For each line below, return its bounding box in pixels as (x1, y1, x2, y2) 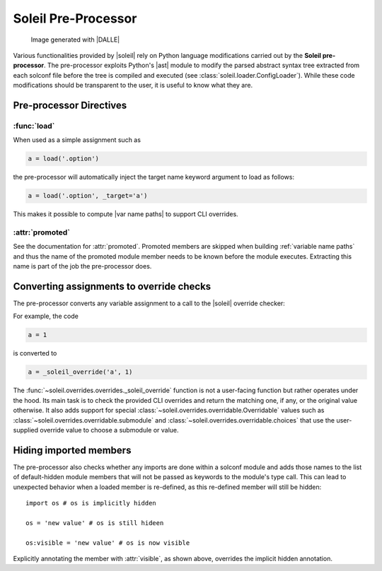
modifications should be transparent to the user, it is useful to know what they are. (13, 81, 253, 90)
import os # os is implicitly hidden (25, 499, 157, 507)
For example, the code (13, 312, 79, 321)
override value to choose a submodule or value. (40, 425, 180, 434)
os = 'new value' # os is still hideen (25, 519, 164, 526)
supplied (13, 425, 39, 434)
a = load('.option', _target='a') (28, 192, 148, 200)
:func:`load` (13, 121, 55, 131)
